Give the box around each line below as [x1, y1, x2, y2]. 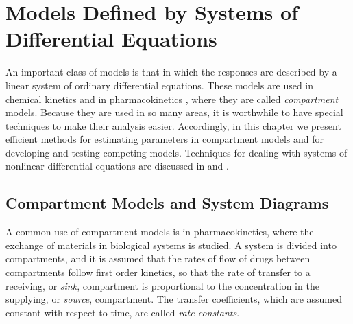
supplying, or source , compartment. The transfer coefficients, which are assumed [5, 292, 343, 306]
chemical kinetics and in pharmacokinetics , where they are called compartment [5, 91, 339, 106]
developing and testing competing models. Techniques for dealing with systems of [5, 145, 348, 159]
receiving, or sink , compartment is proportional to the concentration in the [5, 278, 319, 292]
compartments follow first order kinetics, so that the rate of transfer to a [5, 265, 311, 279]
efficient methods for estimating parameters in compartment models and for [5, 132, 324, 146]
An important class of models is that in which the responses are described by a [5, 65, 337, 79]
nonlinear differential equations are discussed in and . [5, 159, 229, 173]
